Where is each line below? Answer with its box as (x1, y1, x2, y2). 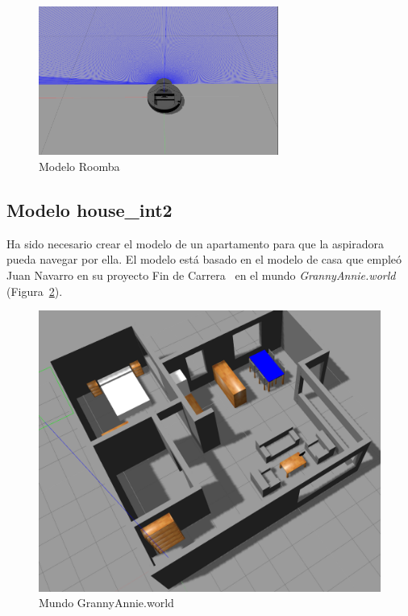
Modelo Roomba (39, 157, 120, 174)
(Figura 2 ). (6, 282, 63, 299)
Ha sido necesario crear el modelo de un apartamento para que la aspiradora (6, 235, 384, 252)
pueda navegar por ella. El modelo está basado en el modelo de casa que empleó (6, 251, 402, 268)
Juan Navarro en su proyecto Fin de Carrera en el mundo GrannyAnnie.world (6, 266, 396, 283)
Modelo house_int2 (6, 197, 173, 222)
